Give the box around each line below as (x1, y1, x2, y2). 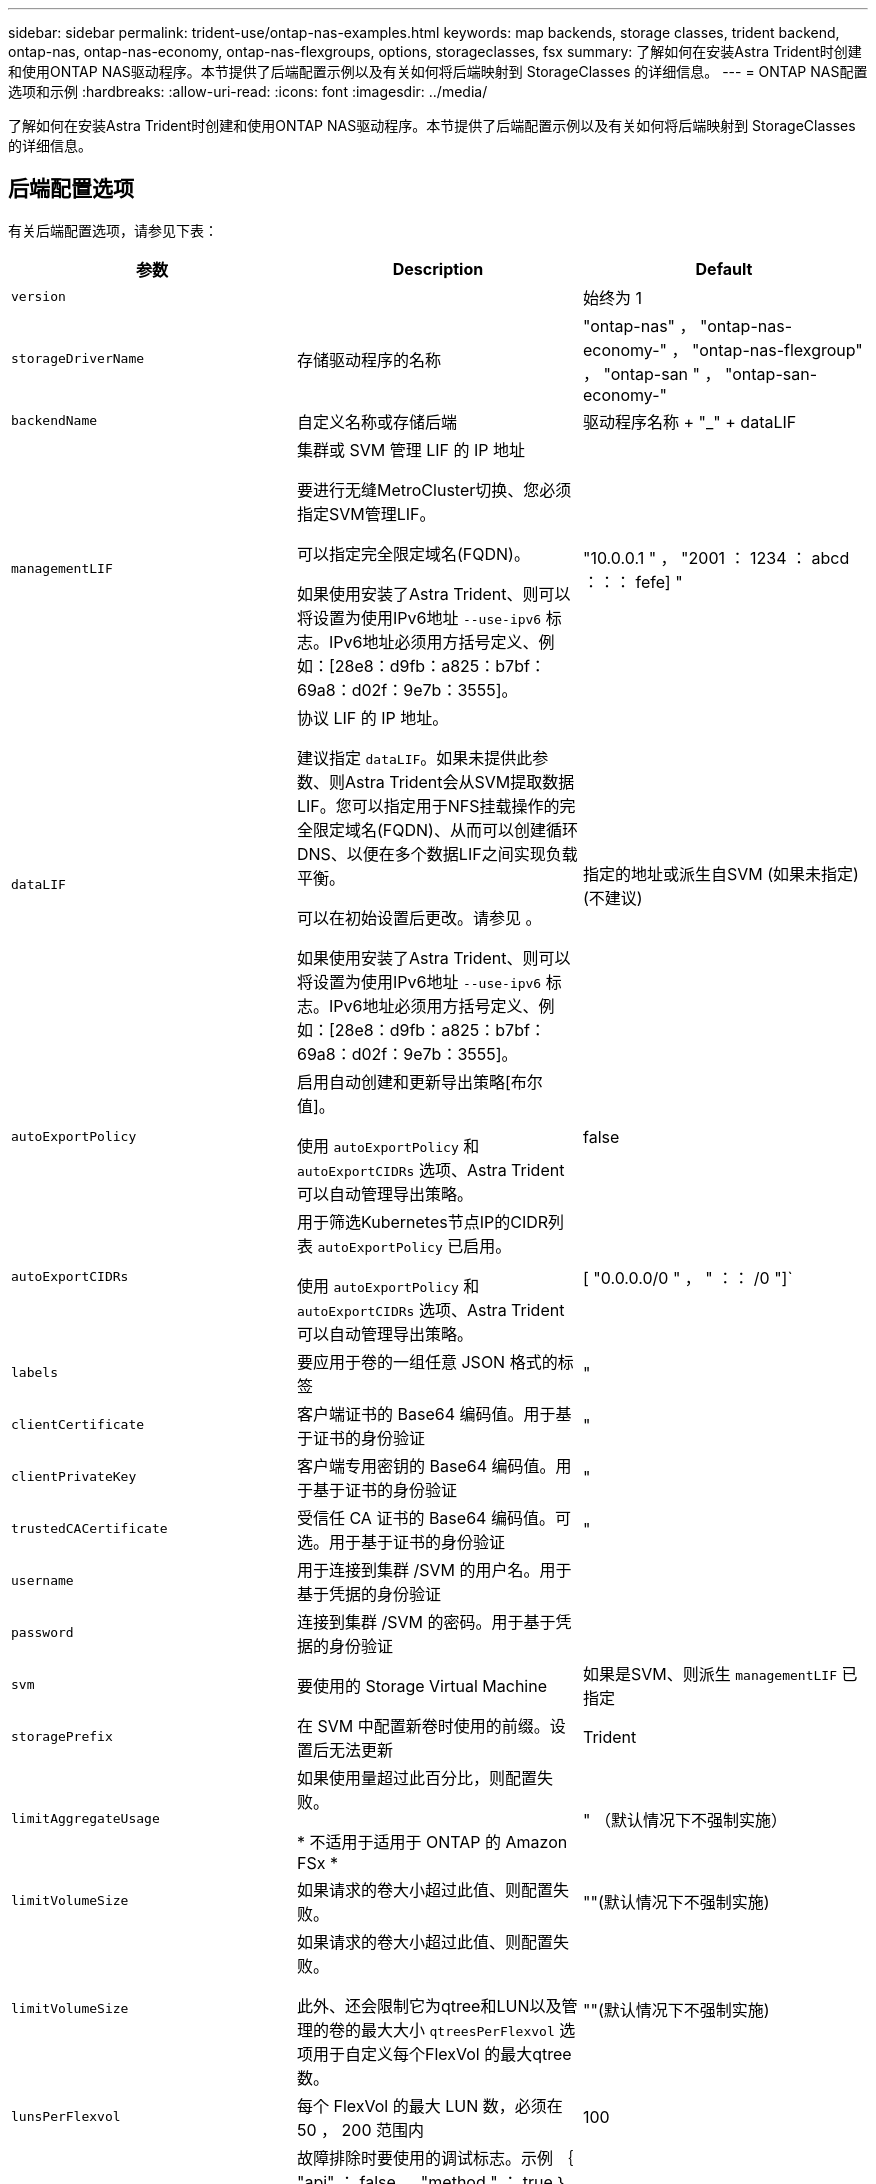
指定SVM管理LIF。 (296, 503, 436, 524)
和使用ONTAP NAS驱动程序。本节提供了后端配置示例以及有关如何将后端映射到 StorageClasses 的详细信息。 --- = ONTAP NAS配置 (8, 63, 868, 80)
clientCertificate (11, 1417, 145, 1433)
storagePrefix (11, 1729, 113, 1745)
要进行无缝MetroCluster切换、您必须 (296, 479, 572, 500)
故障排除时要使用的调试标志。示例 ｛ (296, 2147, 574, 2168)
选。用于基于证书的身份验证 (296, 1531, 505, 1552)
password (11, 1625, 74, 1641)
